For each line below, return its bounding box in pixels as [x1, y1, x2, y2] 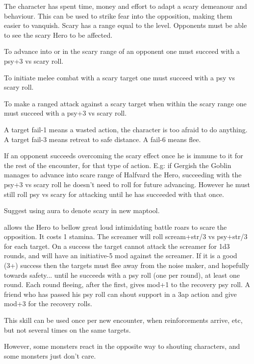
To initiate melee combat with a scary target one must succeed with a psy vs [4, 72, 235, 82]
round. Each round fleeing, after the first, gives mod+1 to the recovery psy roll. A [4, 279, 250, 290]
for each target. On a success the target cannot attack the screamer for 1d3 [4, 241, 230, 251]
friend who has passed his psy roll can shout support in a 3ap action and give [4, 289, 237, 299]
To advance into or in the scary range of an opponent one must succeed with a [4, 46, 240, 56]
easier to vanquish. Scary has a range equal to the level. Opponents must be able [4, 20, 247, 30]
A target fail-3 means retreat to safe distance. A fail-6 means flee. [4, 134, 201, 144]
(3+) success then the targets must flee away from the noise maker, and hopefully [4, 260, 250, 270]
